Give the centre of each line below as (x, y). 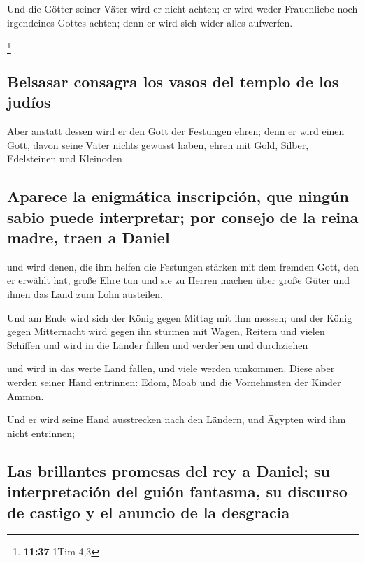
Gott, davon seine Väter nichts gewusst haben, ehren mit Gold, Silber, (158, 144)
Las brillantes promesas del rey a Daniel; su (169, 470)
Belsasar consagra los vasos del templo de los (173, 81)
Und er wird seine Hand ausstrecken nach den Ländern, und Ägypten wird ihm (177, 419)
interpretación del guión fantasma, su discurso (177, 491)
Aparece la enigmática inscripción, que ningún (178, 196)
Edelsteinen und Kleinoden (65, 158)
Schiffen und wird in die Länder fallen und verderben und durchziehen (158, 344)
